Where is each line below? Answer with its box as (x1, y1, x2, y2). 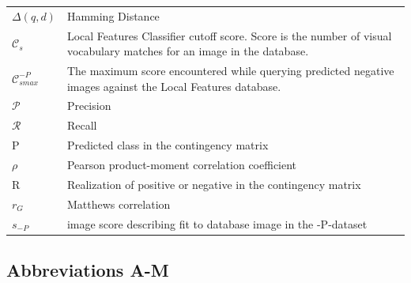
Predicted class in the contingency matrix (66, 137, 269, 153)
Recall (66, 117, 97, 134)
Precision (66, 97, 111, 114)
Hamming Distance (66, 7, 160, 24)
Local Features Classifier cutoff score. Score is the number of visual (66, 27, 392, 43)
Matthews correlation (66, 195, 171, 212)
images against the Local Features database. (66, 77, 281, 94)
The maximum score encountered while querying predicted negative (66, 62, 394, 79)
